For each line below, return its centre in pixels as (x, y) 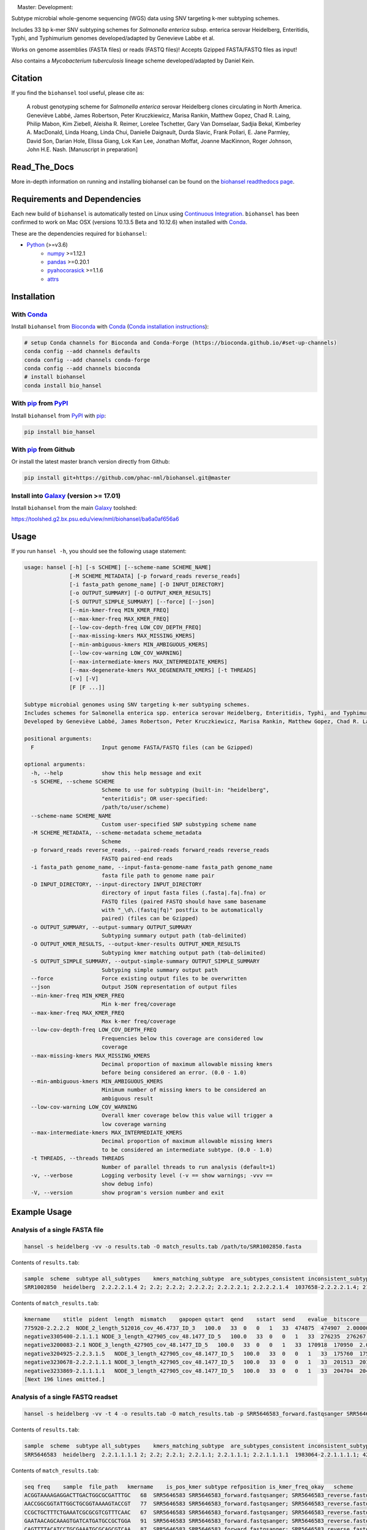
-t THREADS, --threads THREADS (78, 1159)
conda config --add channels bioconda (82, 368)
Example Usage (42, 1212)
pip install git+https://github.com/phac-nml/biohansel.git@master (128, 478)
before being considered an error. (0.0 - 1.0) (174, 1073)
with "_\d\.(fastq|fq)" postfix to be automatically (182, 910)
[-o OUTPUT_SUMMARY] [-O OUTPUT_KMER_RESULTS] (140, 593)
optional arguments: (55, 764)
